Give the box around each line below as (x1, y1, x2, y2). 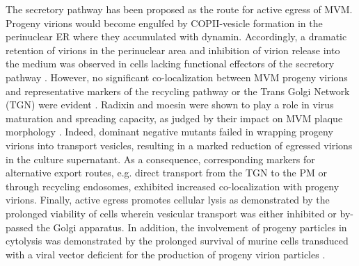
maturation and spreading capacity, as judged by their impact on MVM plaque (6, 110, 343, 125)
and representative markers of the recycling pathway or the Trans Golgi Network (6, 83, 350, 98)
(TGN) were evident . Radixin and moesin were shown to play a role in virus (6, 97, 334, 112)
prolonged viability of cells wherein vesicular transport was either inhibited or (6, 206, 337, 220)
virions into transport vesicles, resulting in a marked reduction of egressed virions (6, 138, 353, 152)
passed (6, 219, 33, 234)
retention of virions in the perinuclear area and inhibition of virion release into (6, 42, 340, 57)
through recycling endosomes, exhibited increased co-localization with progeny (6, 178, 340, 193)
